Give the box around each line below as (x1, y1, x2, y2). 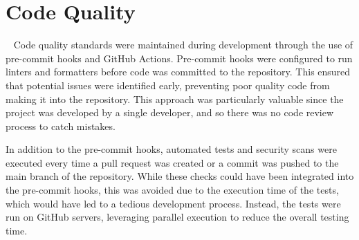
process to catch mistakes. (6, 118, 116, 133)
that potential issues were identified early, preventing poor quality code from (6, 77, 330, 92)
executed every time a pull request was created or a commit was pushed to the (6, 155, 339, 169)
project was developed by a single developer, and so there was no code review (6, 105, 334, 120)
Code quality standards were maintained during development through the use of (13, 37, 353, 52)
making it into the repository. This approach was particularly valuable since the (6, 91, 344, 106)
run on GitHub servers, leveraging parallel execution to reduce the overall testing (6, 210, 349, 224)
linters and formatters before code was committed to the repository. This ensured (6, 64, 351, 79)
